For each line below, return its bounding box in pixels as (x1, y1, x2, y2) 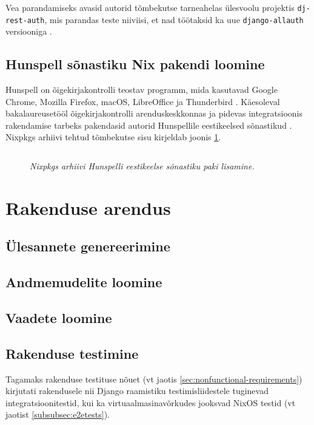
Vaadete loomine (5, 308, 112, 327)
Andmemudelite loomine (5, 273, 162, 291)
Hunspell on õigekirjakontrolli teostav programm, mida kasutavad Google (5, 83, 278, 96)
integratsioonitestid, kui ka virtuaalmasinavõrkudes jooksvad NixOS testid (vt (5, 396, 296, 409)
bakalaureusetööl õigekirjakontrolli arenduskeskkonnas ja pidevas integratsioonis (5, 107, 303, 120)
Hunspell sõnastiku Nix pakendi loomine (5, 55, 265, 73)
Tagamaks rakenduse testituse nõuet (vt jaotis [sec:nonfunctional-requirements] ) (5, 372, 302, 385)
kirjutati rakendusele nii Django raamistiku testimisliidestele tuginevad (5, 384, 269, 397)
